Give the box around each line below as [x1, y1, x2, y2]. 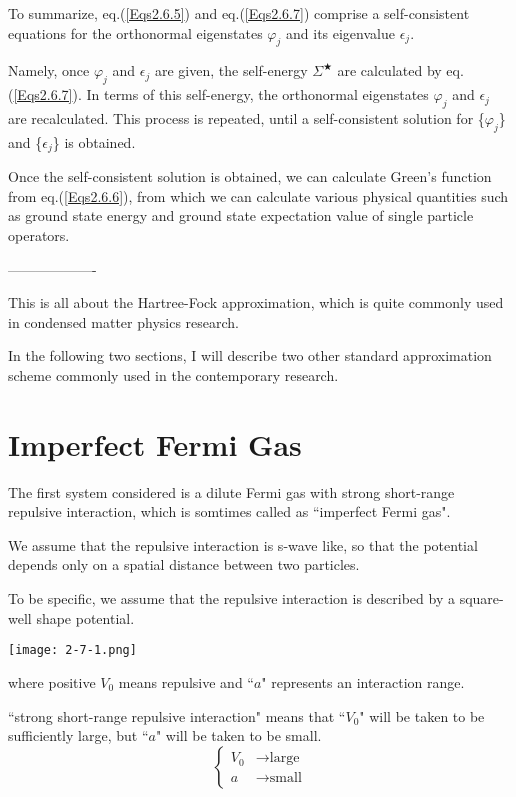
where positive [8, 671, 96, 692]
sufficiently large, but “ [8, 725, 149, 746]
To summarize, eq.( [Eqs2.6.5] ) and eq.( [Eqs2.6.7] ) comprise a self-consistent [8, 3, 470, 23]
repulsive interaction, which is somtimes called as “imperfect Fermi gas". [8, 501, 451, 522]
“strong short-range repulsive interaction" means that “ [8, 705, 346, 726]
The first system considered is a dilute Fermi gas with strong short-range [8, 481, 455, 502]
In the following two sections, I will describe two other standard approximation [8, 345, 492, 366]
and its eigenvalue [286, 22, 395, 43]
